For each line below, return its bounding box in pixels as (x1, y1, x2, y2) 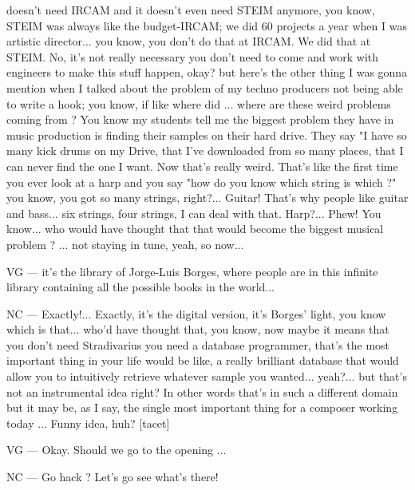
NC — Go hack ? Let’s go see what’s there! (6, 468, 219, 485)
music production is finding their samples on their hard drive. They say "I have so (6, 126, 407, 143)
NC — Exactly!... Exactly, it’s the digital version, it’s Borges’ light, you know (6, 305, 386, 322)
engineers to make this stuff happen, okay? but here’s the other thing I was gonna (6, 64, 408, 81)
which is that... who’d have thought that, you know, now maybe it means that (6, 321, 389, 338)
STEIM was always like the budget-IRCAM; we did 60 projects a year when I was (6, 17, 407, 34)
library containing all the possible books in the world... (6, 279, 275, 295)
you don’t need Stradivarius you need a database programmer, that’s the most (6, 336, 390, 353)
